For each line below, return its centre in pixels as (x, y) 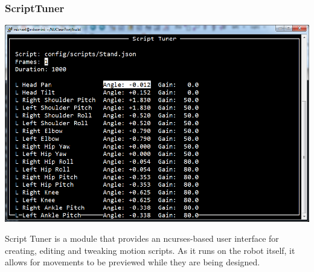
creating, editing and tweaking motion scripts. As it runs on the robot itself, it (150, 250)
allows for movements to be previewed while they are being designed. (133, 262)
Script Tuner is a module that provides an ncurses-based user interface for (142, 238)
